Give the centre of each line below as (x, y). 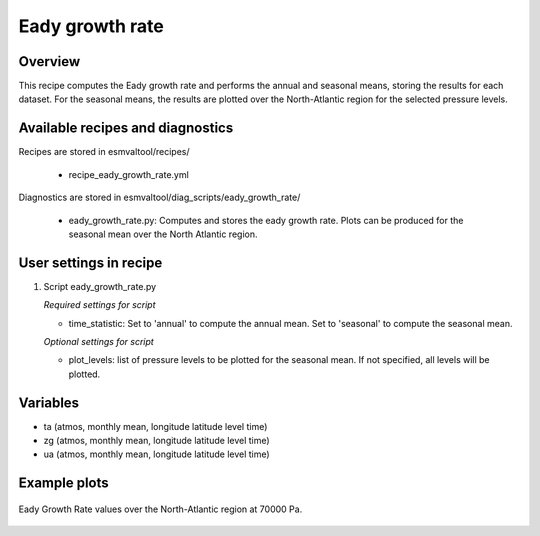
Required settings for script (99, 305)
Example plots (63, 483)
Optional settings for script (98, 341)
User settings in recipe (90, 262)
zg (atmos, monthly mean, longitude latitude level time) (156, 441)
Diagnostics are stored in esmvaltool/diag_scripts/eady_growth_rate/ (159, 197)
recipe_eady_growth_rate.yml (128, 174)
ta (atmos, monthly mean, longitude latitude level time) (155, 426)
